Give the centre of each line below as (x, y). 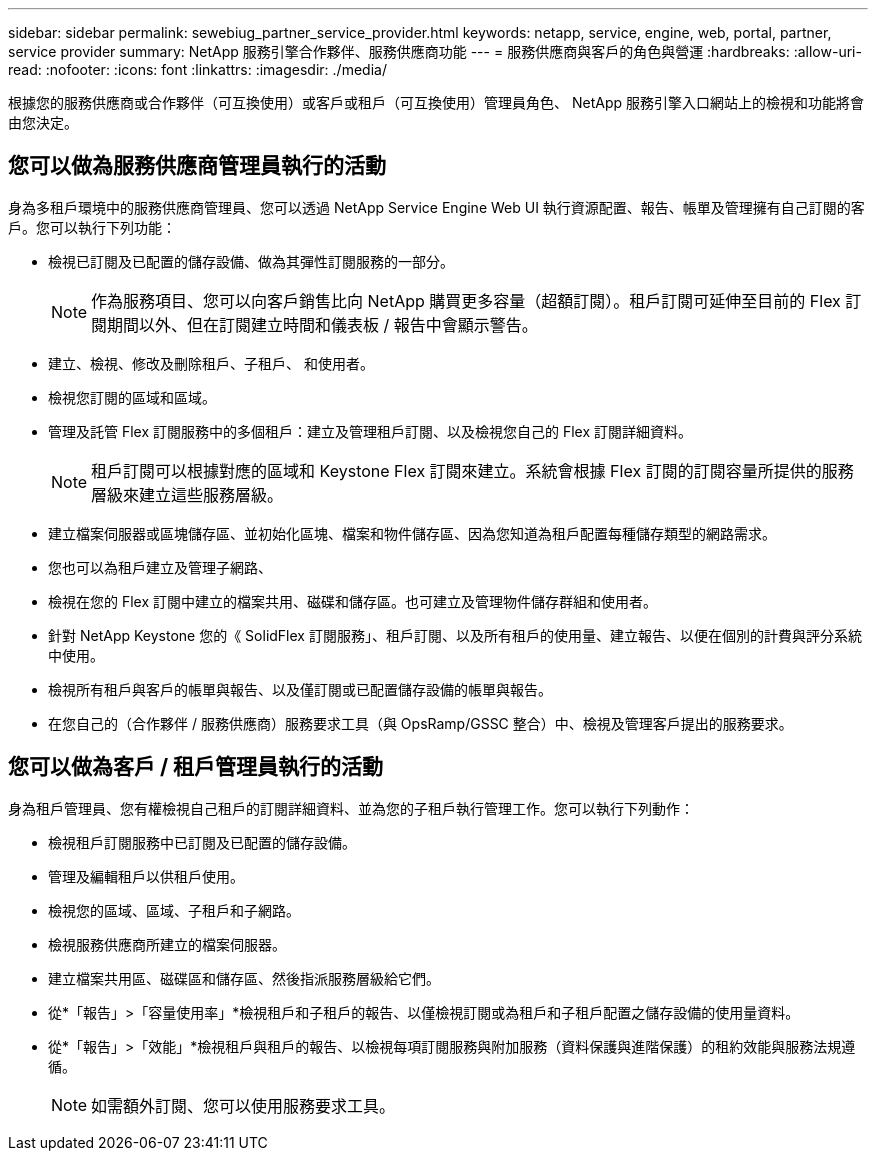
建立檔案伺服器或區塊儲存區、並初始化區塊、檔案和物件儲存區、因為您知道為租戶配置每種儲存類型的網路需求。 (412, 533)
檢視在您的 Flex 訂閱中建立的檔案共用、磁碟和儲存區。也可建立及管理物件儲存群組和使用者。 (353, 601)
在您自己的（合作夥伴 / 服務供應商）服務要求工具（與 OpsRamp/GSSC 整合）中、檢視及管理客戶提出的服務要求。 (420, 723)
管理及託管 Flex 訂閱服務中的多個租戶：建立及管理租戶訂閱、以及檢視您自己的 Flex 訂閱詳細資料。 (370, 431)
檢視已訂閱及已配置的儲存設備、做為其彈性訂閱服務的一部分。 (251, 261)
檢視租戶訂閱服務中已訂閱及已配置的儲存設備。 (202, 842)
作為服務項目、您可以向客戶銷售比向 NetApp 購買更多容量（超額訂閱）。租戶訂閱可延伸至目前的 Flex (466, 300)
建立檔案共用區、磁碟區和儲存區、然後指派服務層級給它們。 (244, 978)
